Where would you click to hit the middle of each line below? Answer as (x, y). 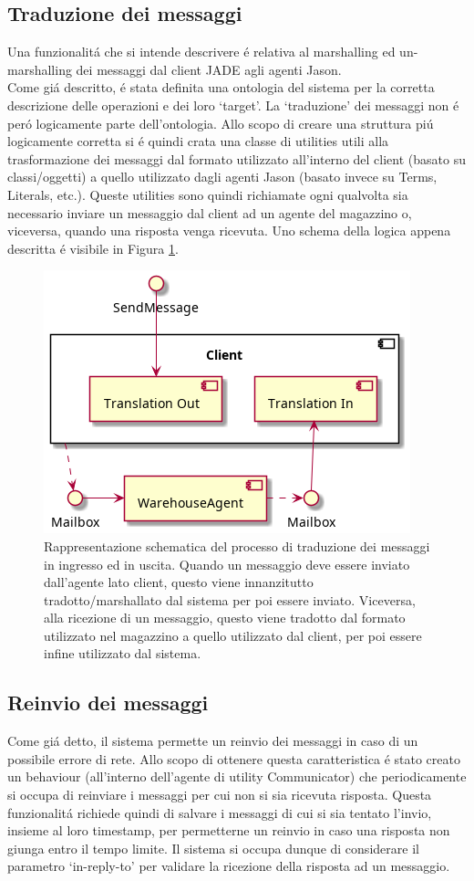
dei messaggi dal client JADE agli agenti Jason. (209, 69)
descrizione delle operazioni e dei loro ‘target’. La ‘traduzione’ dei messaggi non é (233, 105)
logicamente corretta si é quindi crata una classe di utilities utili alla (198, 141)
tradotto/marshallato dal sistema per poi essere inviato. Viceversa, (230, 599)
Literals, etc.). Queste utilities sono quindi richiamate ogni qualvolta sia (208, 194)
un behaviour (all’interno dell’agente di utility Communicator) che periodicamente (237, 776)
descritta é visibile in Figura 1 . (93, 248)
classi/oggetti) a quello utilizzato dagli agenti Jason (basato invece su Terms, (222, 177)
